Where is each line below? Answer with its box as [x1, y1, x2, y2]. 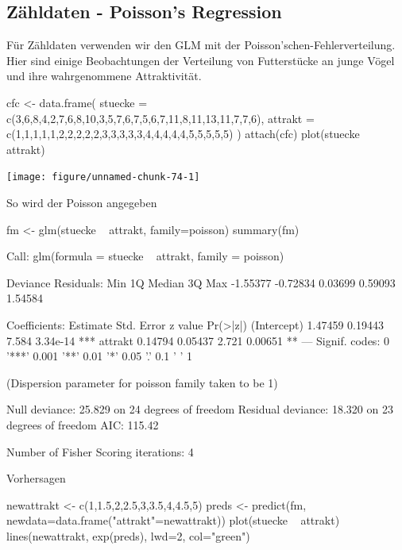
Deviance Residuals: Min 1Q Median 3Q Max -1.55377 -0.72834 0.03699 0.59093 [6, 274, 396, 290]
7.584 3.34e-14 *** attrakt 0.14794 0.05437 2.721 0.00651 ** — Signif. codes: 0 [6, 332, 389, 348]
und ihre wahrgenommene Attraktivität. [6, 67, 202, 84]
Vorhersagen [6, 470, 66, 487]
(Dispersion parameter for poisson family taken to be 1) [6, 374, 278, 390]
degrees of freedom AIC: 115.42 [6, 416, 159, 433]
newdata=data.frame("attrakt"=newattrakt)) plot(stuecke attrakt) [6, 512, 340, 529]
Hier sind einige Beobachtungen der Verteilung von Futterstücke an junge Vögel [6, 52, 395, 68]
